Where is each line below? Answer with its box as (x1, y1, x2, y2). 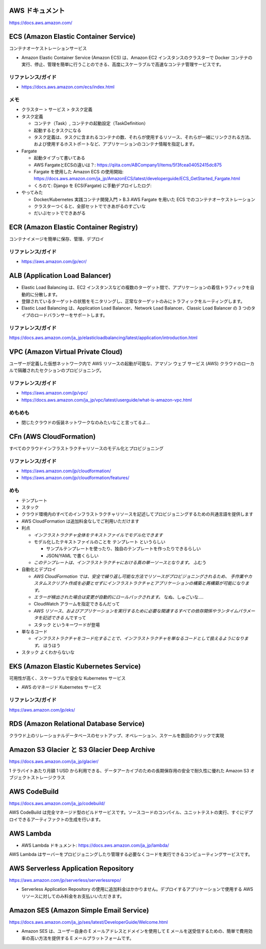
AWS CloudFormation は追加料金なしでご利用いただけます (21, 518, 140, 524)
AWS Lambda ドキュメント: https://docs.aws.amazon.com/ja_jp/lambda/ (21, 842, 169, 848)
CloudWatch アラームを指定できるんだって (33, 601, 120, 607)
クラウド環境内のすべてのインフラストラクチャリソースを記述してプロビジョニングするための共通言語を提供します (21, 511, 254, 517)
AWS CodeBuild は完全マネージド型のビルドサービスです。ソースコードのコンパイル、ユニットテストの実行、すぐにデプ (9, 809, 253, 815)
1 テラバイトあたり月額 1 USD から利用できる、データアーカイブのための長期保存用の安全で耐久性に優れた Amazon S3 (9, 767, 249, 773)
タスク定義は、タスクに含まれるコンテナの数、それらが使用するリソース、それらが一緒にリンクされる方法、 (33, 134, 254, 140)
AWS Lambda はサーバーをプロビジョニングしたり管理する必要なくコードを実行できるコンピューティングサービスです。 (9, 851, 253, 857)
